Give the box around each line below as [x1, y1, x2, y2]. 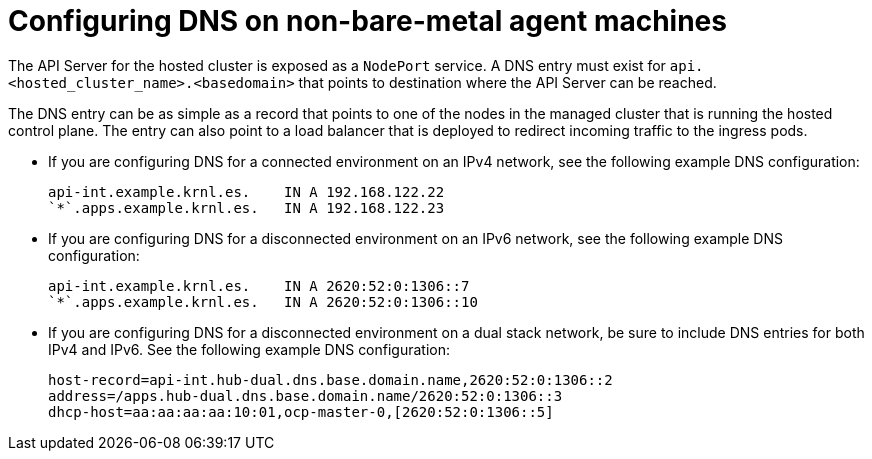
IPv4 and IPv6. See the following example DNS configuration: [48, 340, 451, 358]
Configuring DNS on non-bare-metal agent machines [8, 4, 727, 38]
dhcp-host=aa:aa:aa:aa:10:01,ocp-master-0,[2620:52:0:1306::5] [48, 403, 554, 420]
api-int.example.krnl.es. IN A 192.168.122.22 [48, 183, 445, 200]
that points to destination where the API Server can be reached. [298, 73, 717, 91]
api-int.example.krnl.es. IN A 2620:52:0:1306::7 [48, 277, 470, 294]
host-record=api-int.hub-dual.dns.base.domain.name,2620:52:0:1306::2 [48, 371, 613, 388]
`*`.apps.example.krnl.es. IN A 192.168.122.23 [48, 199, 445, 216]
